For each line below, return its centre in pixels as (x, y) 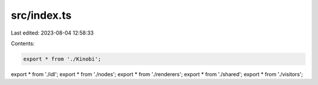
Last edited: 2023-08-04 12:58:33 (52, 33)
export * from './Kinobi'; (62, 59)
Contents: (23, 43)
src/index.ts (41, 15)
